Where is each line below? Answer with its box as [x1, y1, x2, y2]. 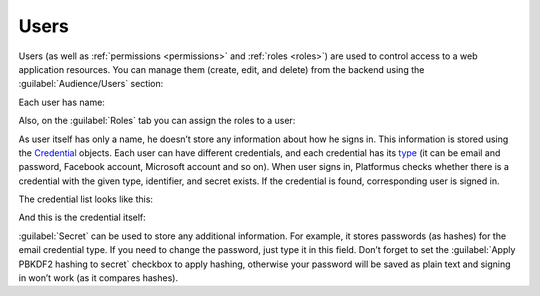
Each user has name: [18, 96, 105, 108]
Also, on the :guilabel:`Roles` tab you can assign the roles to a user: [18, 115, 296, 127]
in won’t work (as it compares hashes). [18, 272, 179, 284]
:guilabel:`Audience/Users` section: [18, 78, 164, 90]
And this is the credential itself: [18, 211, 147, 224]
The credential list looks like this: [18, 193, 154, 205]
